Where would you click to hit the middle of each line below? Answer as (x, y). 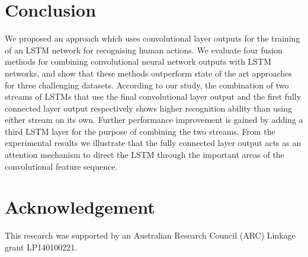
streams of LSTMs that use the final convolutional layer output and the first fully (153, 96)
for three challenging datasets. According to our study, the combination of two (147, 85)
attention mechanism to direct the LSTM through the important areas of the (145, 155)
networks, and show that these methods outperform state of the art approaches (148, 73)
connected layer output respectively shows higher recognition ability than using (149, 108)
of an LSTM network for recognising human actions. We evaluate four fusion (144, 50)
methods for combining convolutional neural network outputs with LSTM (138, 61)
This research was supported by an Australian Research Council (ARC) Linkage (150, 235)
